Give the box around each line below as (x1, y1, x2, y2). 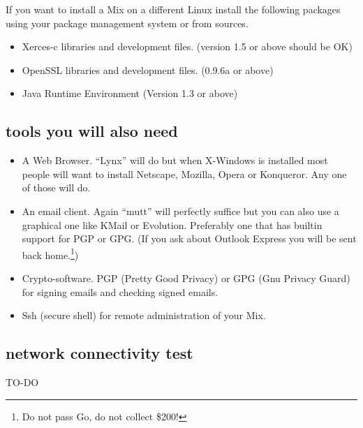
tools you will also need (6, 120, 178, 142)
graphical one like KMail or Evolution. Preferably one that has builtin (22, 217, 323, 232)
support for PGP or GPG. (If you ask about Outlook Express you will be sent (22, 231, 357, 246)
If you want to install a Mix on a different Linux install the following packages (6, 2, 341, 16)
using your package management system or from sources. (6, 15, 249, 30)
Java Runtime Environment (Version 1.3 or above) (22, 86, 238, 101)
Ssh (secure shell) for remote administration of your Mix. (22, 308, 266, 323)
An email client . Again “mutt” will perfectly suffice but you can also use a (22, 203, 339, 218)
